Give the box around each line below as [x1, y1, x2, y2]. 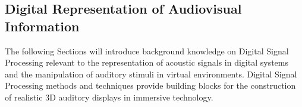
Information [5, 17, 80, 35]
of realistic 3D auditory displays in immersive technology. [5, 90, 213, 103]
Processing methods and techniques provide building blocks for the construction [5, 79, 296, 92]
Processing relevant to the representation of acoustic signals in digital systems [5, 56, 289, 69]
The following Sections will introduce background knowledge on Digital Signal [5, 44, 289, 57]
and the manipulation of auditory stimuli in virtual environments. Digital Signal [5, 67, 297, 80]
